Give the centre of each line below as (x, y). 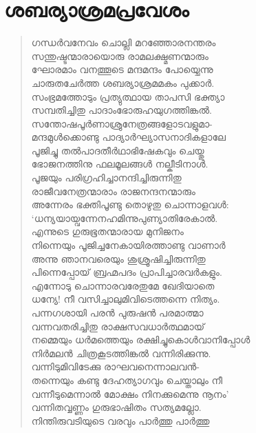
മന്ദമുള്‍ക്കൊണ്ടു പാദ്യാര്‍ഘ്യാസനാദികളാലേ (128, 137)
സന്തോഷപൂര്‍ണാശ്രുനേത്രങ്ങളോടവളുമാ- (122, 123)
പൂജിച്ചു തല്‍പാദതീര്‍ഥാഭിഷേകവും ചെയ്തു (118, 150)
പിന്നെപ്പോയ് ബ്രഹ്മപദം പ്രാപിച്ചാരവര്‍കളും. (127, 272)
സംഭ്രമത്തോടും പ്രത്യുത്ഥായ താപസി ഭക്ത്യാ (128, 96)
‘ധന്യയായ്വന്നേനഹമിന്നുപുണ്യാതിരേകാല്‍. (125, 218)
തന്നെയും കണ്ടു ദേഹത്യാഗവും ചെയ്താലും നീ (127, 380)
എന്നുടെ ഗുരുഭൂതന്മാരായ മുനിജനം (107, 231)
